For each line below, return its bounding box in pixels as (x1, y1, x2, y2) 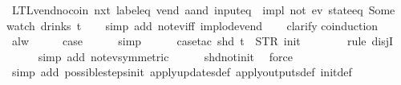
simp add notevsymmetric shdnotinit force (38, 48, 293, 64)
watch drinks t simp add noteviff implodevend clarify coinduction (6, 17, 379, 33)
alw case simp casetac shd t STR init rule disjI (11, 33, 394, 49)
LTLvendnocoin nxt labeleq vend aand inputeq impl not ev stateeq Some (11, 2, 395, 17)
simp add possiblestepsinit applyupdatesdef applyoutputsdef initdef (11, 64, 352, 80)
